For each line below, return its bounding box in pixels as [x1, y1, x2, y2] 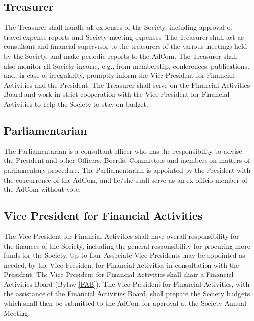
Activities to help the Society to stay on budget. [4, 98, 148, 109]
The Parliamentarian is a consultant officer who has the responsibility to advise [4, 145, 242, 156]
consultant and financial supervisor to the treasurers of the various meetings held [4, 41, 247, 51]
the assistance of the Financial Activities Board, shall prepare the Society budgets [4, 288, 250, 298]
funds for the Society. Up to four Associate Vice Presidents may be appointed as [4, 250, 245, 260]
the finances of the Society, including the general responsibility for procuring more [4, 240, 250, 251]
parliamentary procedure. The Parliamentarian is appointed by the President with [4, 164, 251, 175]
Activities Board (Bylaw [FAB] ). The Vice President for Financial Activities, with [4, 278, 250, 289]
